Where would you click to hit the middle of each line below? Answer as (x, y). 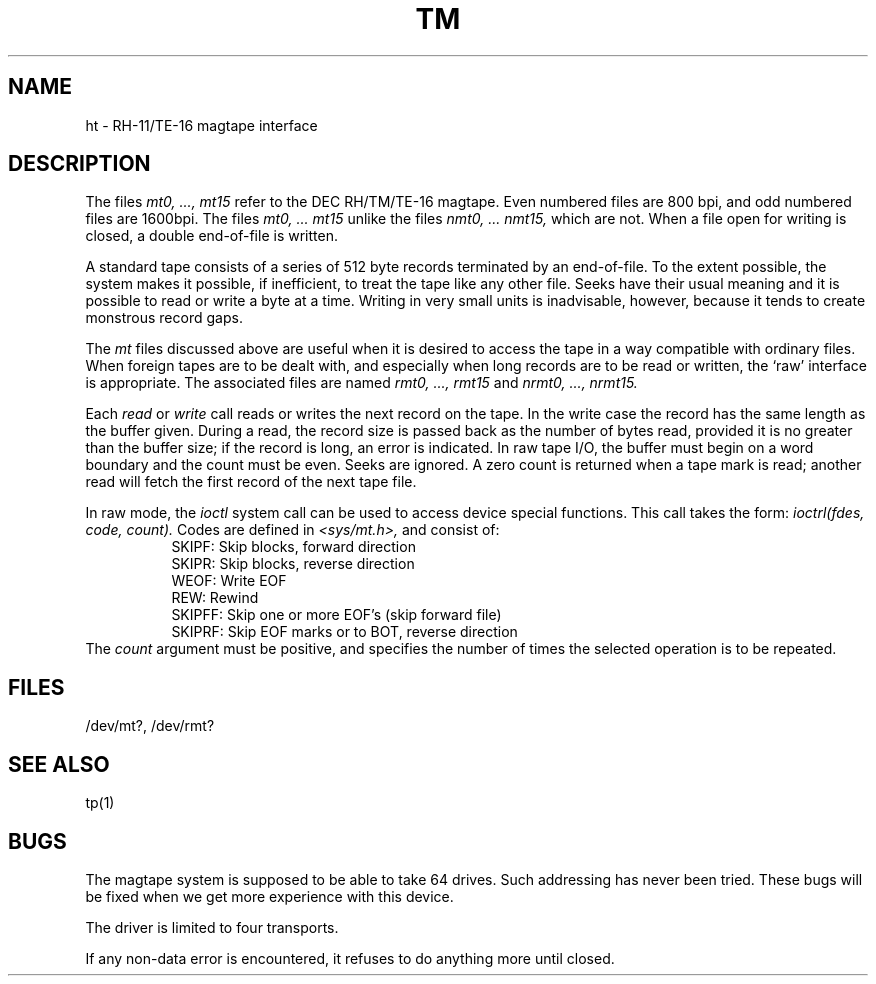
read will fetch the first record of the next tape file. (251, 482)
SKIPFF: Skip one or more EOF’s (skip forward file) (336, 615)
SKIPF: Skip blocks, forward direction (293, 547)
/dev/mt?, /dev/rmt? (150, 726)
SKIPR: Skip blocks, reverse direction (293, 564)
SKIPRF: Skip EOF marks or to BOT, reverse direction (344, 632)
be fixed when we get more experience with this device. (269, 896)
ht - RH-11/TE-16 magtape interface (201, 125)
